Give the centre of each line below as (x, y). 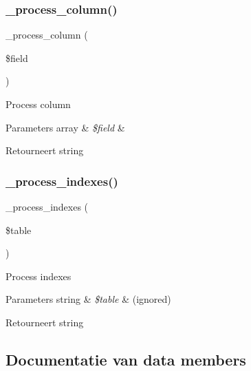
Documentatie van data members (126, 359)
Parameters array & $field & (65, 127)
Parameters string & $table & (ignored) (88, 299)
